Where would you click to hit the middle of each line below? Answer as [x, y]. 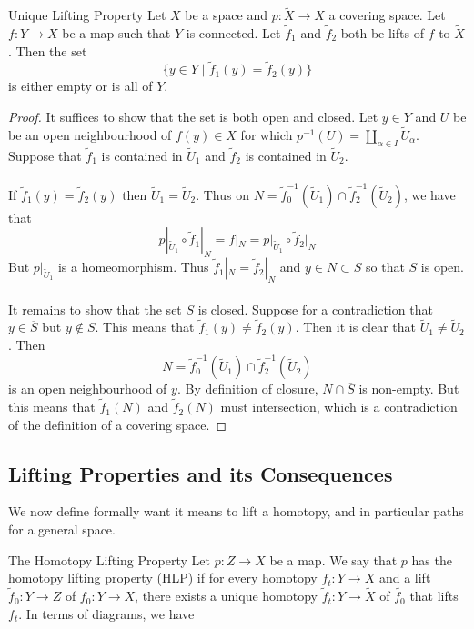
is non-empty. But [409, 389]
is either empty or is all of [81, 86]
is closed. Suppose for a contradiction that [315, 309]
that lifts [434, 596]
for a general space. [62, 529]
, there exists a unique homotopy [226, 596]
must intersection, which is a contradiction [339, 407]
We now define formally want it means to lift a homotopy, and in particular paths [236, 511]
